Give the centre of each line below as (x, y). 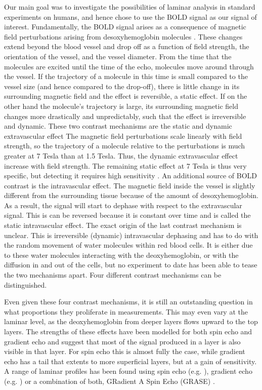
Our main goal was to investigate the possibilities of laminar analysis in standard (130, 7)
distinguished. (26, 284)
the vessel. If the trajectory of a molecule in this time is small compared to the (126, 76)
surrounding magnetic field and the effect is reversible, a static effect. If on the (126, 96)
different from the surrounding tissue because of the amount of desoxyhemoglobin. (132, 195)
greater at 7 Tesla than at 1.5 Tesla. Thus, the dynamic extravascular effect (121, 155)
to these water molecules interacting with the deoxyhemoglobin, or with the (121, 255)
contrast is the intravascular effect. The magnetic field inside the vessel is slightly (130, 185)
